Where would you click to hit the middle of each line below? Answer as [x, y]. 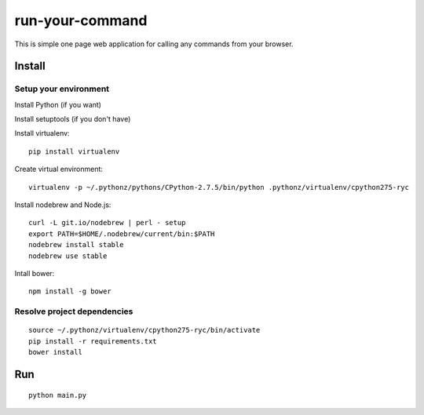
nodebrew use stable [68, 256]
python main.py [58, 395]
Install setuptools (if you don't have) [73, 119]
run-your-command [81, 20]
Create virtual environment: [59, 169]
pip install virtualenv [74, 151]
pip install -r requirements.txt [93, 341]
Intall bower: [35, 273]
